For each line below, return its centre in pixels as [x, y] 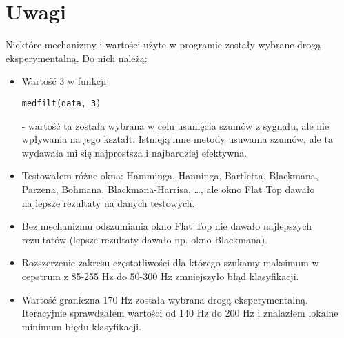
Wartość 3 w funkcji [64, 81]
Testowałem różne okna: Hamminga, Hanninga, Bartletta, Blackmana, [170, 176]
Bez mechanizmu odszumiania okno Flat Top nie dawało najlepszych [166, 226]
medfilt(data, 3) [61, 103]
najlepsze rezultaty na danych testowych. [108, 202]
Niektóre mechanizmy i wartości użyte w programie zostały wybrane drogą [163, 44]
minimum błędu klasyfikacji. [81, 326]
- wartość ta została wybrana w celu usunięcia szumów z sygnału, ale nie [175, 125]
